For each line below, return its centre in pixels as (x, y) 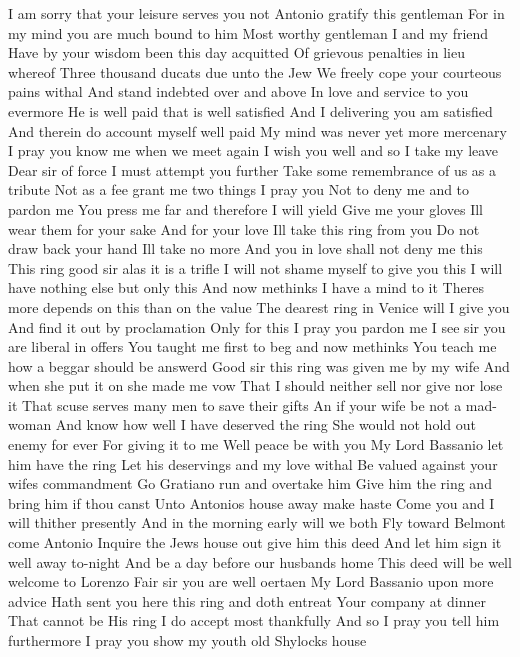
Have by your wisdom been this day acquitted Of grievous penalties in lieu (236, 52)
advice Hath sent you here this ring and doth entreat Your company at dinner (247, 600)
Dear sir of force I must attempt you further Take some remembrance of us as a (252, 169)
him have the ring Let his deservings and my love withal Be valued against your (253, 463)
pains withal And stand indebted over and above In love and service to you (238, 91)
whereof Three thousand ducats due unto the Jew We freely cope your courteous (255, 71)
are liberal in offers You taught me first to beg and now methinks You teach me (252, 346)
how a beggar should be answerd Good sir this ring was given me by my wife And (259, 365)
